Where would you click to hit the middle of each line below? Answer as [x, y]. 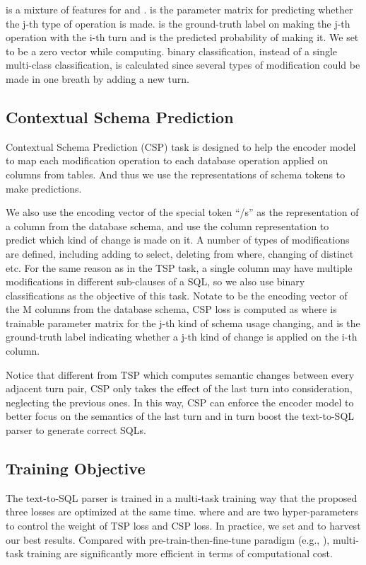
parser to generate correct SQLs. [76, 430]
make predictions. [44, 188]
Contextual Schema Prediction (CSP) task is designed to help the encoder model [181, 146]
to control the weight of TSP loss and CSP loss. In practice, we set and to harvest [183, 526]
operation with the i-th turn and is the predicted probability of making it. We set [182, 37]
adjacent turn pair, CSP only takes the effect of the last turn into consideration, [179, 388]
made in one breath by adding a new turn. [98, 78]
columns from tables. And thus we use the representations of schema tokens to [176, 174]
